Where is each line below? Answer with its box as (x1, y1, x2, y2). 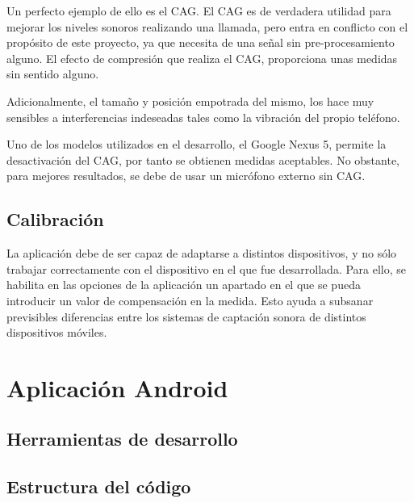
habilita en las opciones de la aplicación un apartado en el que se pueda (6, 276, 361, 293)
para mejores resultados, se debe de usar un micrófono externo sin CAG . (6, 167, 366, 184)
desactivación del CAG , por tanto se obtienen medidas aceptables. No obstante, (6, 151, 400, 168)
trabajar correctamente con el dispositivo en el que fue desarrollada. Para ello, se (6, 260, 407, 277)
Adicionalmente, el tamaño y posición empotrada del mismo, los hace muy (6, 92, 374, 109)
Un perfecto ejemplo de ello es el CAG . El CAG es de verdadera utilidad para (6, 2, 391, 19)
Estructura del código (6, 474, 191, 499)
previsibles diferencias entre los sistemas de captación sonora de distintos (6, 308, 366, 325)
